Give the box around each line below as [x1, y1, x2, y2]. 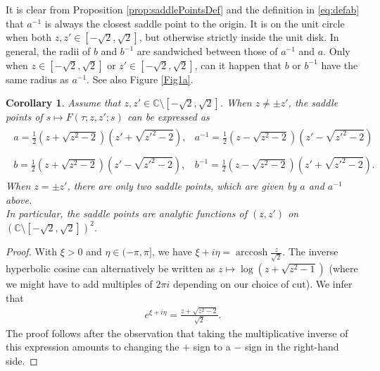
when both [6, 30, 51, 44]
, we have [151, 244, 192, 259]
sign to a [193, 339, 231, 354]
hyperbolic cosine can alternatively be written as [6, 261, 215, 276]
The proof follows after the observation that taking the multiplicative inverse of [6, 325, 348, 340]
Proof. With [6, 244, 58, 259]
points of [6, 109, 43, 124]
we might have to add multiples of [6, 276, 153, 291]
